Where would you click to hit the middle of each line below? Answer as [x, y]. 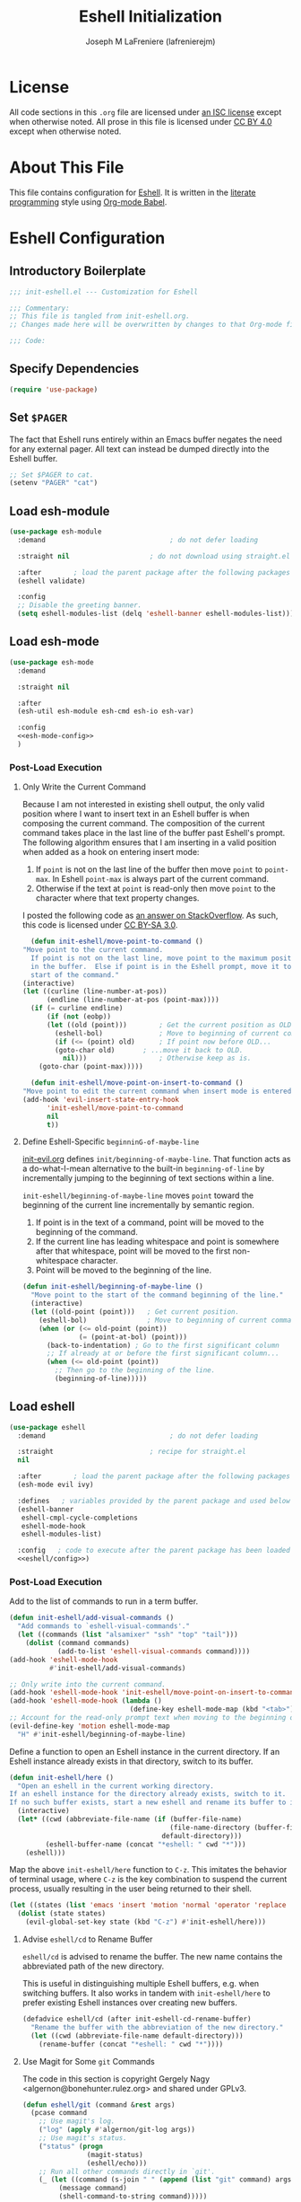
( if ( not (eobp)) [79, 1017]
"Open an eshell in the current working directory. [116, 1786]
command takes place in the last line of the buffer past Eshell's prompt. [154, 833]
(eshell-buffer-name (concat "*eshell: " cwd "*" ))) [146, 1844]
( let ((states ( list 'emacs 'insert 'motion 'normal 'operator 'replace [148, 1906]
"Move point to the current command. [93, 950]
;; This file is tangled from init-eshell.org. [100, 316]
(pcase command [59, 2113]
